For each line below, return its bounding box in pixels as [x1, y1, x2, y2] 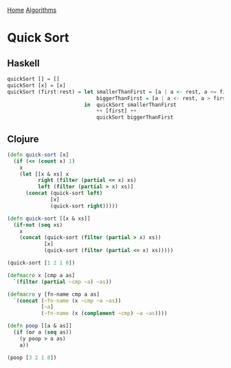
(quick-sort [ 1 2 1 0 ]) [7, 260, 76, 267]
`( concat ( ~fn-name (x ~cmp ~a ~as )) [13, 297, 122, 304]
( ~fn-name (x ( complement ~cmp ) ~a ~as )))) [41, 310, 168, 317]
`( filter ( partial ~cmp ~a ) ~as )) [13, 278, 112, 285]
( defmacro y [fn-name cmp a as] [7, 291, 100, 298]
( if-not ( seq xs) [13, 221, 63, 228]
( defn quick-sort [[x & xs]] [7, 215, 91, 222]
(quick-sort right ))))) [50, 203, 118, 209]
